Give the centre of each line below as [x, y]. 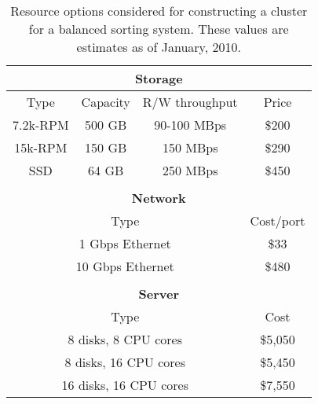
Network [159, 198]
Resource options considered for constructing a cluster [159, 11]
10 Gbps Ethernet [125, 266]
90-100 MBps [190, 125]
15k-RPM [41, 147]
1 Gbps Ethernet [125, 243]
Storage [159, 78]
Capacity [106, 102]
